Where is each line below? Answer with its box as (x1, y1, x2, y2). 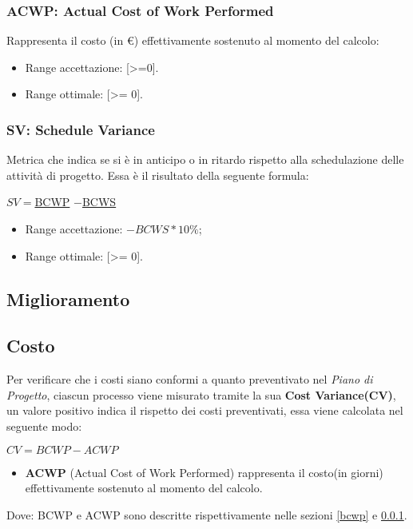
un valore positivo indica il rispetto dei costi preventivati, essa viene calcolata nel (6, 402, 403, 419)
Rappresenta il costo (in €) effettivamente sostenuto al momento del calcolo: (6, 32, 379, 49)
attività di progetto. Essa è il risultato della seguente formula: (6, 166, 309, 183)
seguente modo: (6, 417, 82, 434)
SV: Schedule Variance (6, 119, 155, 139)
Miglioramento (6, 286, 130, 311)
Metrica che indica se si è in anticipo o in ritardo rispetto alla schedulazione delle (6, 151, 404, 168)
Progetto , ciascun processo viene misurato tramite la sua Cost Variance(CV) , (6, 386, 396, 403)
